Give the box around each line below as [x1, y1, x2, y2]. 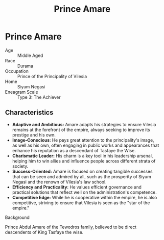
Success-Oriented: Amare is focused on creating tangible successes [12, 168, 153, 174]
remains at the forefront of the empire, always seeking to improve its [12, 127, 150, 133]
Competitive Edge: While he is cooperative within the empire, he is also [12, 194, 157, 200]
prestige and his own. [12, 132, 56, 138]
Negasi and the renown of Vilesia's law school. [12, 179, 107, 185]
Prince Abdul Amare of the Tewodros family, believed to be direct [5, 224, 137, 230]
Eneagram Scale [5, 89, 38, 95]
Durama [17, 63, 33, 69]
